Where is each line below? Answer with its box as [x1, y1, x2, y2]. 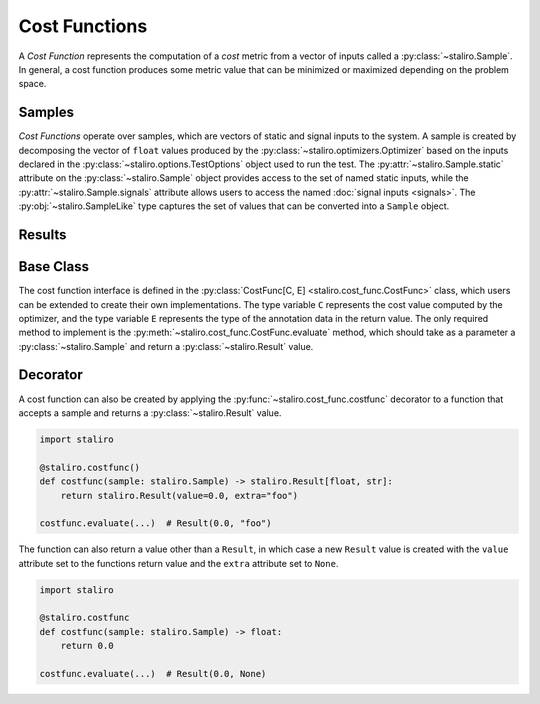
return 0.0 [60, 640, 114, 652]
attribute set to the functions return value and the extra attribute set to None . [18, 557, 339, 569]
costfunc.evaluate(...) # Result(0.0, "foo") [39, 518, 272, 529]
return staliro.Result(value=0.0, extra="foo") [60, 490, 299, 501]
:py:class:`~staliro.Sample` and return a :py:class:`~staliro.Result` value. [18, 340, 314, 352]
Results [18, 226, 67, 243]
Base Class [18, 258, 90, 275]
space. [18, 78, 47, 90]
